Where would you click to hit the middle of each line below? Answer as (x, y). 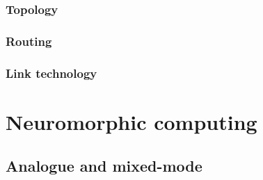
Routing (29, 41)
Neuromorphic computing (131, 121)
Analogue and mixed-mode (104, 166)
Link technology (51, 73)
